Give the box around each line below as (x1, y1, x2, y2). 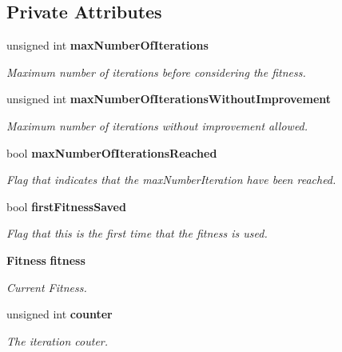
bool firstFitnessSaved (6, 198, 126, 214)
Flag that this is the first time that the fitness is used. (6, 225, 268, 242)
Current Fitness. (6, 278, 87, 295)
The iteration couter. (6, 332, 109, 349)
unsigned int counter (6, 306, 113, 322)
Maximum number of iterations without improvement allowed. (6, 117, 308, 134)
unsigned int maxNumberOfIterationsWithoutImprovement (6, 90, 332, 107)
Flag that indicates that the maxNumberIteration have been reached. (6, 171, 336, 188)
